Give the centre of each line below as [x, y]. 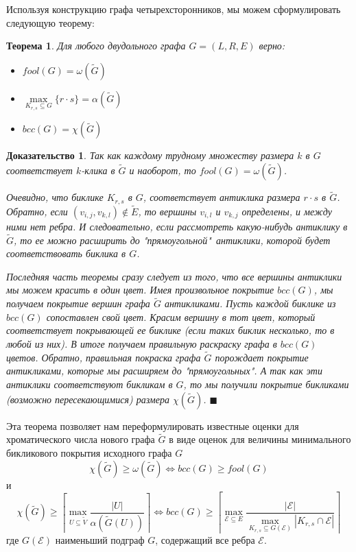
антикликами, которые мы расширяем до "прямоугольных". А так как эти [164, 371]
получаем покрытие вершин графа [78, 303]
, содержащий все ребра [205, 540]
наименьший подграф [100, 540]
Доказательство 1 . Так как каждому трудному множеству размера [150, 155]
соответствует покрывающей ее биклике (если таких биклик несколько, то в [170, 330]
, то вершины [167, 211]
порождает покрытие [262, 357]
